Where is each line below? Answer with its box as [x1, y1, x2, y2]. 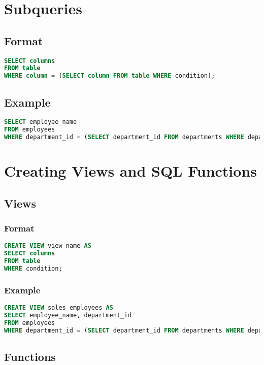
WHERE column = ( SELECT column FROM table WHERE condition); [4, 72, 215, 80]
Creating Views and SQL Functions [4, 160, 257, 181]
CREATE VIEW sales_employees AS [4, 304, 113, 312]
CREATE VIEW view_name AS [4, 242, 91, 250]
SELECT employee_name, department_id [4, 312, 131, 319]
